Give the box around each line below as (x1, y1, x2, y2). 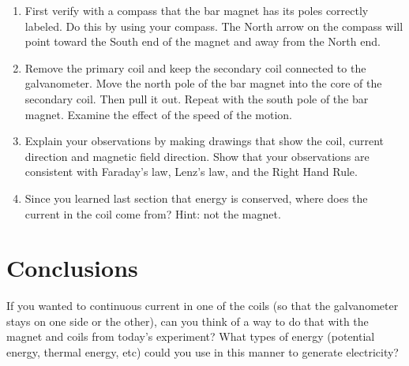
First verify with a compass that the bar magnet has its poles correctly (24, 2, 369, 18)
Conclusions (6, 252, 138, 284)
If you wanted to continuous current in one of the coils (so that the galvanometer (6, 297, 399, 314)
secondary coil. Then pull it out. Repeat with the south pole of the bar (24, 90, 369, 106)
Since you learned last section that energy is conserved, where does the (24, 189, 368, 206)
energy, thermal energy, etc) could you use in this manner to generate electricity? (6, 344, 399, 360)
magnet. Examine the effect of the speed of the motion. (24, 106, 292, 122)
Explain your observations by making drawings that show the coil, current (24, 133, 384, 149)
